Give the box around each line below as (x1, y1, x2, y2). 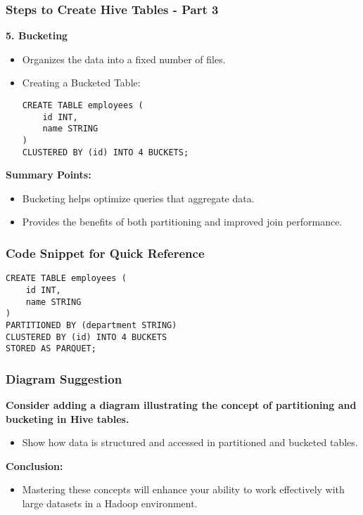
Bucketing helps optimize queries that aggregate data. (22, 190, 255, 205)
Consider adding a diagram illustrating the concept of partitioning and (6, 398, 357, 412)
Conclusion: (6, 458, 63, 473)
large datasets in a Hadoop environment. (22, 496, 198, 511)
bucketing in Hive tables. (6, 411, 129, 426)
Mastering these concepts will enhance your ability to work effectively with (22, 482, 345, 497)
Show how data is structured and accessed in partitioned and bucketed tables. (22, 435, 358, 450)
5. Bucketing (6, 28, 68, 43)
